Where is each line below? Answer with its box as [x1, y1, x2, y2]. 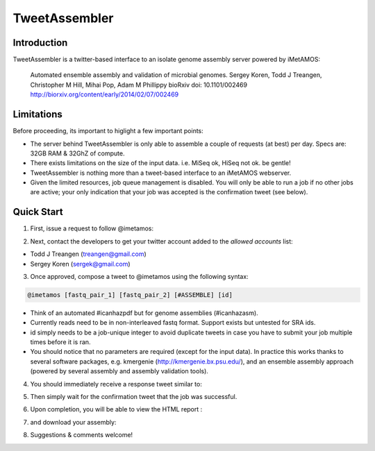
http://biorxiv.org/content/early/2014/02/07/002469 [30, 90, 179, 99]
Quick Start [12, 206, 63, 218]
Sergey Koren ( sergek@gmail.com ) [30, 259, 131, 268]
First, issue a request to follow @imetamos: [30, 224, 154, 232]
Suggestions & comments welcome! [30, 431, 133, 439]
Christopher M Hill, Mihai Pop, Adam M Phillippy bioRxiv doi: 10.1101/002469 [30, 80, 248, 89]
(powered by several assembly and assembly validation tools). [30, 367, 208, 375]
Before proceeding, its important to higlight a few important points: [12, 127, 204, 135]
